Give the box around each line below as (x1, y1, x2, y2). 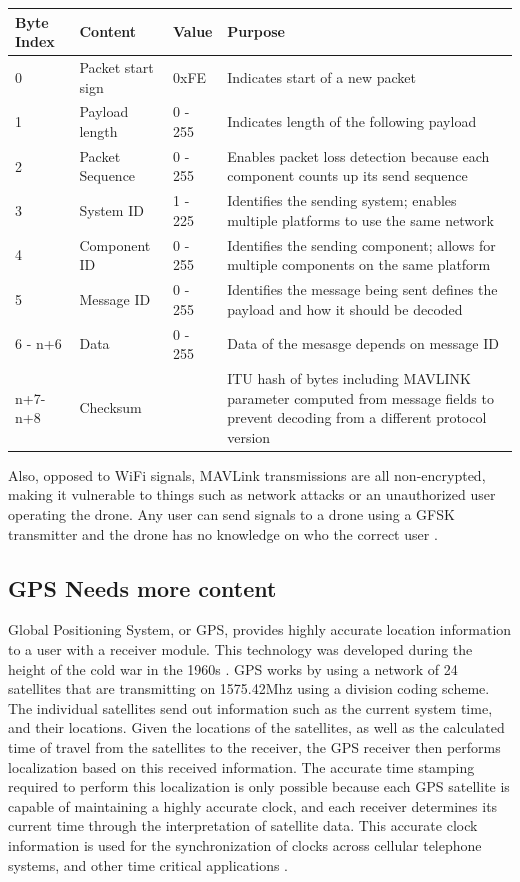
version (227, 426, 271, 447)
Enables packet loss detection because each (227, 145, 490, 166)
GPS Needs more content (8, 572, 277, 603)
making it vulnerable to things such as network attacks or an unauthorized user (8, 484, 496, 505)
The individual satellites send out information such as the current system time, (8, 697, 493, 718)
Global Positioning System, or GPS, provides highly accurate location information (8, 619, 512, 640)
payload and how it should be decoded (227, 298, 463, 319)
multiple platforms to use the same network (227, 209, 494, 230)
